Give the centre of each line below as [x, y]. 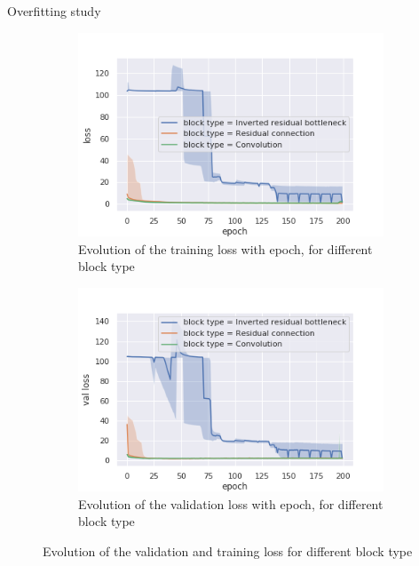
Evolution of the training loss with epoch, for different [225, 248]
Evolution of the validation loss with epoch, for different [231, 503]
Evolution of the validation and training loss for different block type [228, 550]
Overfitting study [54, 11]
